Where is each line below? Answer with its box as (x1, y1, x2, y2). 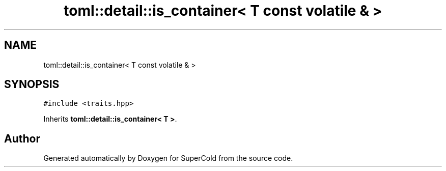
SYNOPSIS (4, 78, 60, 91)
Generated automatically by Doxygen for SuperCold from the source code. (43, 154, 293, 163)
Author (4, 132, 40, 145)
